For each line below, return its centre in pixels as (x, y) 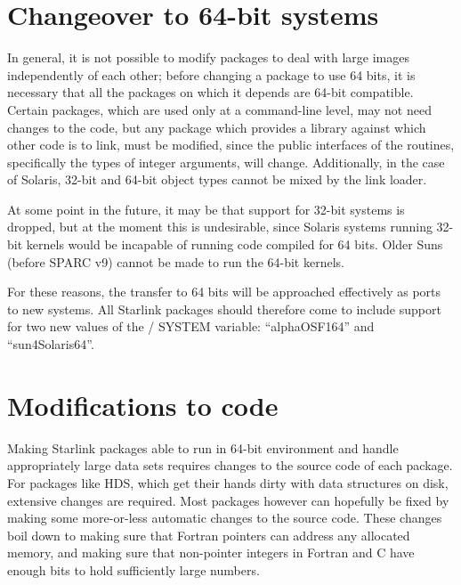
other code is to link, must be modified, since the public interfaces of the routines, (231, 145)
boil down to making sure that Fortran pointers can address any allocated (209, 535)
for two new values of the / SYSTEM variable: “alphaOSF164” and (191, 326)
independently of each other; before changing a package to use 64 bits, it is (211, 74)
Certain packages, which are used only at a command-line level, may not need (219, 109)
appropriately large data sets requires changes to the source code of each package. (230, 465)
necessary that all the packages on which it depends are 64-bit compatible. (210, 92)
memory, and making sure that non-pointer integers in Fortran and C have (211, 552)
